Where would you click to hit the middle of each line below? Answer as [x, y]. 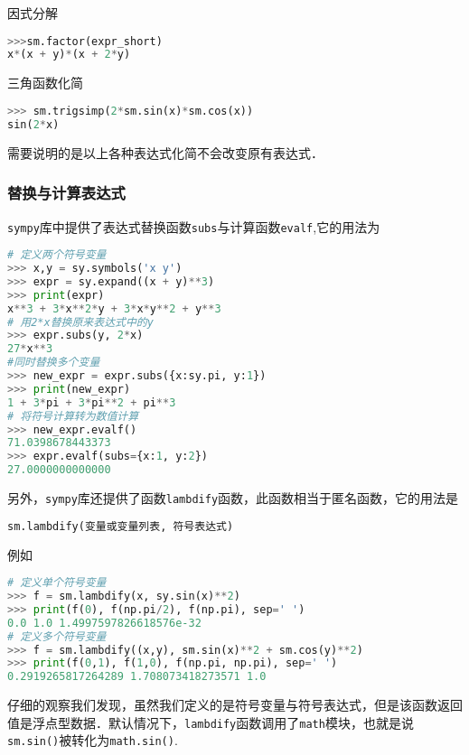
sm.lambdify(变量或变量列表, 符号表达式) [121, 526]
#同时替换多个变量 [54, 363]
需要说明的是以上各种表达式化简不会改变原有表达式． [165, 152]
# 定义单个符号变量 [57, 583]
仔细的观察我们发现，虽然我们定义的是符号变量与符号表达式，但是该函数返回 [235, 705]
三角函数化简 [45, 83]
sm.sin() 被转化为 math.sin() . [93, 740]
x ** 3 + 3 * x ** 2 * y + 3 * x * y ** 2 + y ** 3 [114, 308]
